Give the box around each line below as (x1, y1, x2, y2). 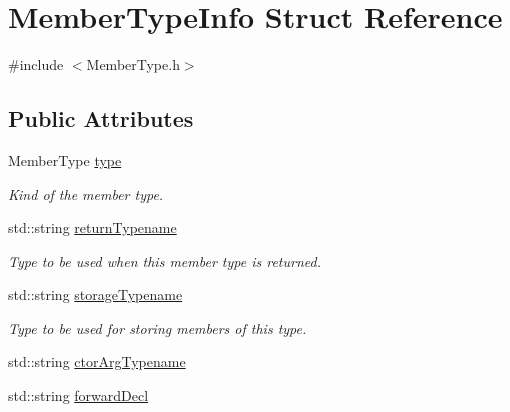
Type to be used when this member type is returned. (8, 250, 321, 271)
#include (8, 54, 64, 75)
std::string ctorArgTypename (8, 351, 186, 372)
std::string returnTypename (8, 217, 177, 238)
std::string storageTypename (8, 284, 183, 305)
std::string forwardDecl (8, 385, 149, 406)
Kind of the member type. (8, 183, 164, 204)
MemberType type (8, 149, 122, 170)
